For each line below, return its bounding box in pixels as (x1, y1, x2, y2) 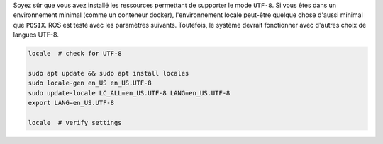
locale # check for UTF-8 (28, 49, 122, 58)
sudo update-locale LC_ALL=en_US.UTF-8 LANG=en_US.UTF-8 (28, 89, 231, 97)
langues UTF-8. (13, 30, 60, 39)
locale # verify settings (28, 119, 122, 126)
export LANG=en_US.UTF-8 (28, 99, 115, 107)
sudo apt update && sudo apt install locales (28, 69, 189, 77)
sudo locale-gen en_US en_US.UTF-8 (28, 79, 152, 88)
